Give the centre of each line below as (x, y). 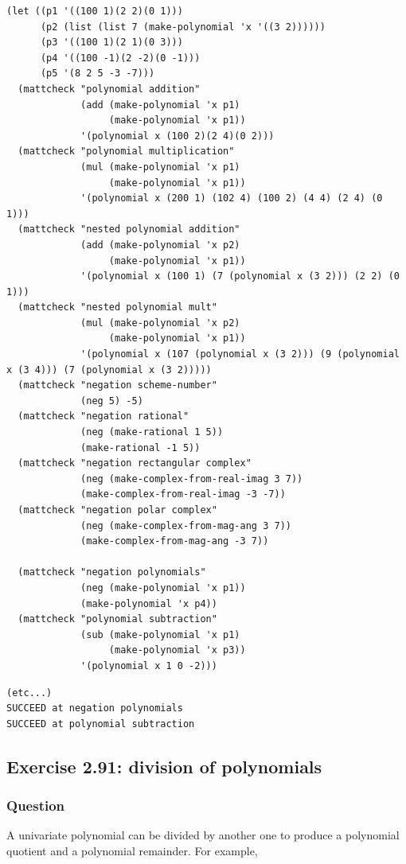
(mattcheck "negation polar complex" (117, 510)
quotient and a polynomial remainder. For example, (132, 850)
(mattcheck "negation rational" (103, 416)
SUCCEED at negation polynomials (95, 708)
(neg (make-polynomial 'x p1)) (163, 588)
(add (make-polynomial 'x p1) (160, 105)
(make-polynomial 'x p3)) (177, 650)
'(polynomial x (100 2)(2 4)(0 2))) (178, 136)
